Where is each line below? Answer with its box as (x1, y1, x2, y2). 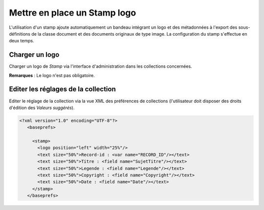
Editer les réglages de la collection (9, 85, 116, 94)
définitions (9, 31, 30, 37)
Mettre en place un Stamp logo (9, 7, 136, 18)
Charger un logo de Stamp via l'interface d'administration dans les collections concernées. (9, 63, 193, 69)
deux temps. (9, 38, 34, 44)
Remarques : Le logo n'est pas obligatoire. (9, 72, 95, 78)
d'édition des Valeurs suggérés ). (9, 105, 75, 111)
